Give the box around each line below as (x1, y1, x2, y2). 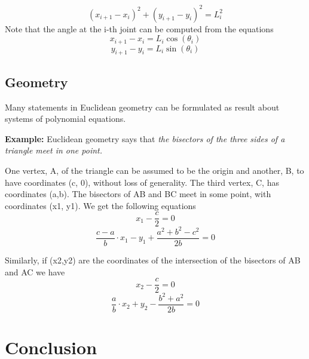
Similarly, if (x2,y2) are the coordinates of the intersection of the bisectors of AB (5, 253, 301, 266)
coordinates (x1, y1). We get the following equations (5, 199, 196, 211)
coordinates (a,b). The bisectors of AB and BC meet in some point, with (5, 188, 271, 200)
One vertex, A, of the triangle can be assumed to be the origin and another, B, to (5, 164, 304, 176)
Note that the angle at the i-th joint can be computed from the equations (5, 22, 274, 35)
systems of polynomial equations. (5, 112, 126, 125)
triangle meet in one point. (5, 144, 102, 157)
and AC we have (5, 265, 65, 278)
